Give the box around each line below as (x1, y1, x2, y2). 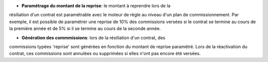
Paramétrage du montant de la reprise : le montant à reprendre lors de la (21, 3, 171, 8)
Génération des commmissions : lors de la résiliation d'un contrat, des (21, 34, 166, 40)
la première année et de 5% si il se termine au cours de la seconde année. (9, 26, 161, 31)
